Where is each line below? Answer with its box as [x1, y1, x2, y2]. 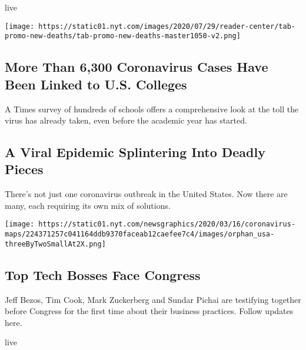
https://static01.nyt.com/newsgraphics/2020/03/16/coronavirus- [38, 220, 295, 229]
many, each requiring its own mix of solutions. [5, 199, 171, 211]
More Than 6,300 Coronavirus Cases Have [5, 58, 268, 76]
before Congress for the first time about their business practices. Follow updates [5, 305, 294, 317]
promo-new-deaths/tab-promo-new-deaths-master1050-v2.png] [5, 32, 241, 41]
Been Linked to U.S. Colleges [5, 75, 187, 93]
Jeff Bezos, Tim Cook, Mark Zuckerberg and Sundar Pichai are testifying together [5, 293, 301, 305]
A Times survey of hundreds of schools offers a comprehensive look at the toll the [5, 102, 299, 115]
